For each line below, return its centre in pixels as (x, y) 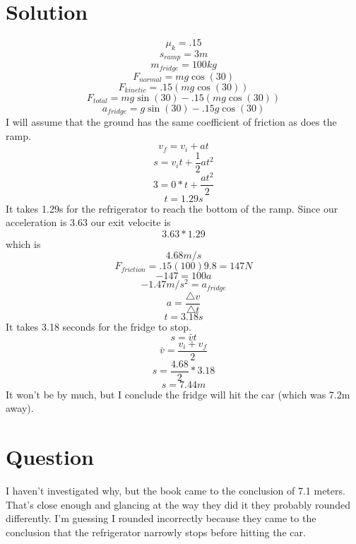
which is (23, 243)
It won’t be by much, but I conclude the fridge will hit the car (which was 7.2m (178, 394)
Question (50, 457)
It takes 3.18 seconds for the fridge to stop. (99, 326)
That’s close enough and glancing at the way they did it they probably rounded (178, 504)
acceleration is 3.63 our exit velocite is (88, 222)
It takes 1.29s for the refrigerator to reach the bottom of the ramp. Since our (172, 208)
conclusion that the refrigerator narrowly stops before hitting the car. (156, 532)
